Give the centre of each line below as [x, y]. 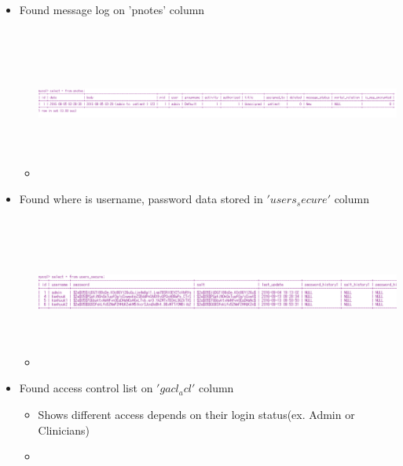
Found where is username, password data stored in [141, 199]
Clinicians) [64, 430]
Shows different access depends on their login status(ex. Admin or [196, 414]
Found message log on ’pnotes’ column [112, 9]
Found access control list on [86, 388]
